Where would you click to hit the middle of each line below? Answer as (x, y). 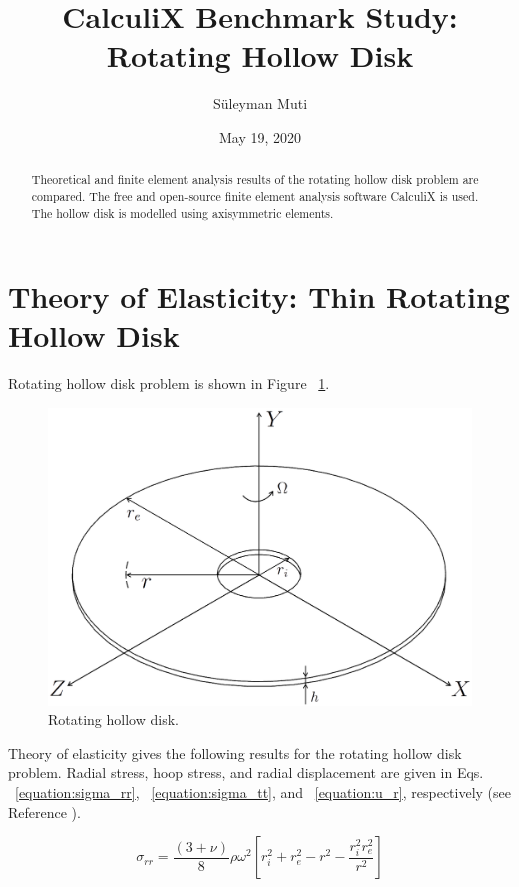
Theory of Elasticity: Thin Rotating (259, 296)
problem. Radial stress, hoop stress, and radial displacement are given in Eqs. (246, 772)
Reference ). (44, 811)
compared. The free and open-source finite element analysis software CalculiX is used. (255, 195)
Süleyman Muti (260, 103)
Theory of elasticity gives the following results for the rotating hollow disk (235, 752)
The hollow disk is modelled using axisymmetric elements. (182, 212)
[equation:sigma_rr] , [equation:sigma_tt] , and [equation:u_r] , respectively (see (263, 792)
